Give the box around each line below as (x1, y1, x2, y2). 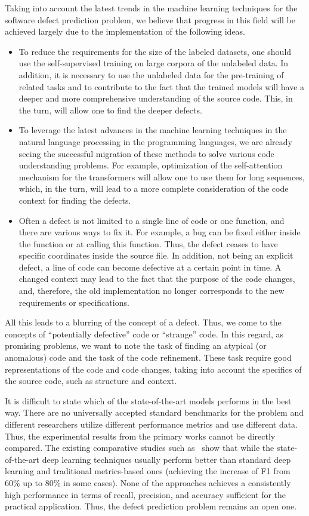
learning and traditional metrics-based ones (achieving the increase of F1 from (5, 465, 291, 477)
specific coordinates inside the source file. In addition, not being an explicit (18, 249, 293, 262)
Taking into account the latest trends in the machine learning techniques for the (5, 2, 298, 14)
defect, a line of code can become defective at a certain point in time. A (18, 260, 282, 273)
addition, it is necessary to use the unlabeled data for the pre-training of (18, 68, 284, 81)
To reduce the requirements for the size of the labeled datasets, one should (18, 45, 292, 57)
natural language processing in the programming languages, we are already (18, 135, 293, 148)
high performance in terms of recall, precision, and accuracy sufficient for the (5, 488, 286, 500)
